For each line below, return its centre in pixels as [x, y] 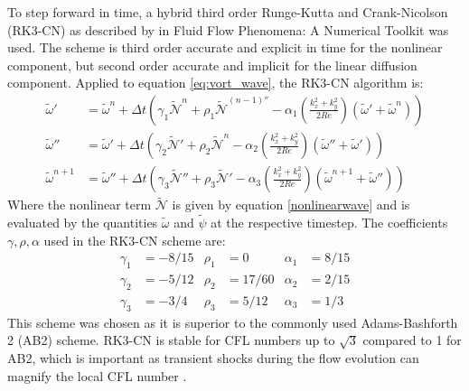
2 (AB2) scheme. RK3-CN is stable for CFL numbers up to [171, 340]
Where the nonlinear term [80, 205]
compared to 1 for [412, 340]
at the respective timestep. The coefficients [329, 223]
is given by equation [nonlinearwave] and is [291, 205]
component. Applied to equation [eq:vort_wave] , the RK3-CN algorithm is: [216, 83]
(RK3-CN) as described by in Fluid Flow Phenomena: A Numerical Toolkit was [228, 29]
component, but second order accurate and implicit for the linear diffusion [212, 65]
